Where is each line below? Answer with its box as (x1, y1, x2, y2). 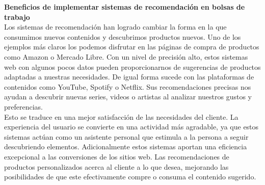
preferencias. (4, 101, 43, 112)
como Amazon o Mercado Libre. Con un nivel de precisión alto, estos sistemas (4, 51, 248, 62)
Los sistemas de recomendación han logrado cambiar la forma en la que (4, 21, 227, 32)
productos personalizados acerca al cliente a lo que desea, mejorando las (4, 161, 229, 172)
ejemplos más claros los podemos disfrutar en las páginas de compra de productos (4, 41, 259, 52)
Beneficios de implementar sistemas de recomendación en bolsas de (4, 2, 245, 12)
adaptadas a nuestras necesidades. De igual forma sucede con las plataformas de (4, 71, 254, 82)
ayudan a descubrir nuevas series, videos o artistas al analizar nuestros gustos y (4, 91, 252, 102)
